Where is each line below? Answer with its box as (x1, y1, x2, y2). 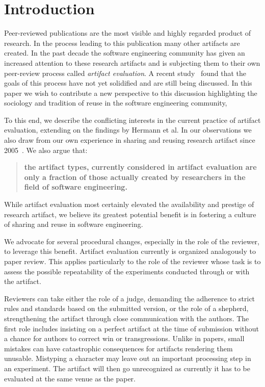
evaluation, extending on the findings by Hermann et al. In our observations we (4, 124, 252, 135)
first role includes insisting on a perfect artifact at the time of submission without (4, 323, 259, 333)
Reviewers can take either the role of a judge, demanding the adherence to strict (4, 293, 255, 303)
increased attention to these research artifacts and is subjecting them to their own (4, 57, 260, 68)
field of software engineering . (24, 182, 127, 192)
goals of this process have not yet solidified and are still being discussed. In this (4, 78, 252, 88)
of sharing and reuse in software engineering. (4, 219, 143, 229)
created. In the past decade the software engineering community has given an (4, 47, 245, 58)
